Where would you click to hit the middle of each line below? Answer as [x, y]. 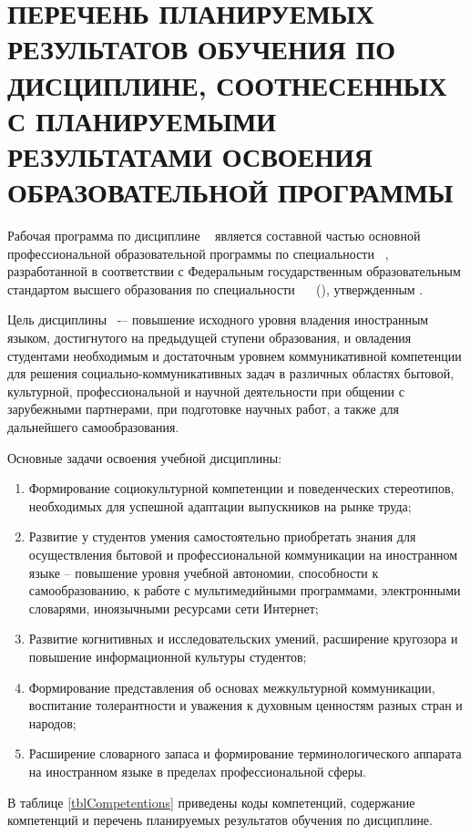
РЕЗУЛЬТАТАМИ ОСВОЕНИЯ [190, 155]
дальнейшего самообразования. [93, 427]
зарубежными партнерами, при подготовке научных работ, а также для [204, 409]
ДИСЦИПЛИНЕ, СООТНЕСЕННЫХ [227, 84]
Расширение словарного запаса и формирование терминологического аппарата [245, 753]
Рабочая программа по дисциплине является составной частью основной [214, 236]
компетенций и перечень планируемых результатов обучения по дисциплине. [220, 820]
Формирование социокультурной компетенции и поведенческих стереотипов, [241, 488]
